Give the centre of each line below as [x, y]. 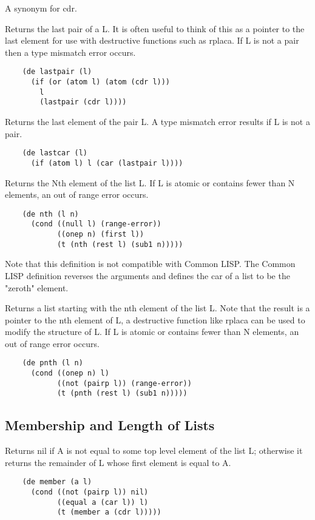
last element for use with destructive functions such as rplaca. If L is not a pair [152, 40]
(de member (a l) [57, 482]
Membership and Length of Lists [110, 425]
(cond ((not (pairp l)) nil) [90, 492]
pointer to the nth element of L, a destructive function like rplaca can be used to [155, 319]
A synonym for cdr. [41, 8]
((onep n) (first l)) [100, 234]
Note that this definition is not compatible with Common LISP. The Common [150, 264]
